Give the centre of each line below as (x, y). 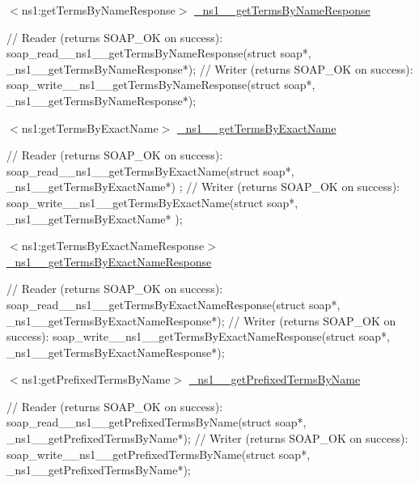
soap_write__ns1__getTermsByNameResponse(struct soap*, (161, 85)
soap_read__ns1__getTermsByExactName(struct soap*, (150, 170)
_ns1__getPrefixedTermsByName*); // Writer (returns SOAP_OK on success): (207, 438)
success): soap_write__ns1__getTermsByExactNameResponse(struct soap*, (198, 336)
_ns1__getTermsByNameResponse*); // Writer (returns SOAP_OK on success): (210, 68)
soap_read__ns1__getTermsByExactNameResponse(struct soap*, (174, 304)
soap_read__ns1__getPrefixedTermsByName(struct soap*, (157, 422)
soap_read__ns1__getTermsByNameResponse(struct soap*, (159, 53)
